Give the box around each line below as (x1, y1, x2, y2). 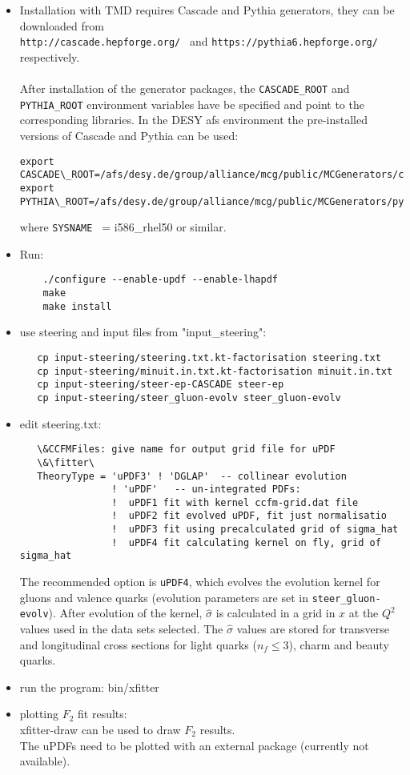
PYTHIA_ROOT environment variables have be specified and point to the (19, 95, 364, 112)
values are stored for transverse (236, 620, 389, 637)
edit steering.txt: (19, 415, 102, 432)
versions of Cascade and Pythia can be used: (19, 126, 239, 143)
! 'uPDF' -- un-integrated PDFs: (111, 484, 301, 496)
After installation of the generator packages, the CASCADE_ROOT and (19, 80, 350, 97)
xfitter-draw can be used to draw (19, 721, 181, 738)
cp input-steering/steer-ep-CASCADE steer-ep (37, 379, 284, 391)
